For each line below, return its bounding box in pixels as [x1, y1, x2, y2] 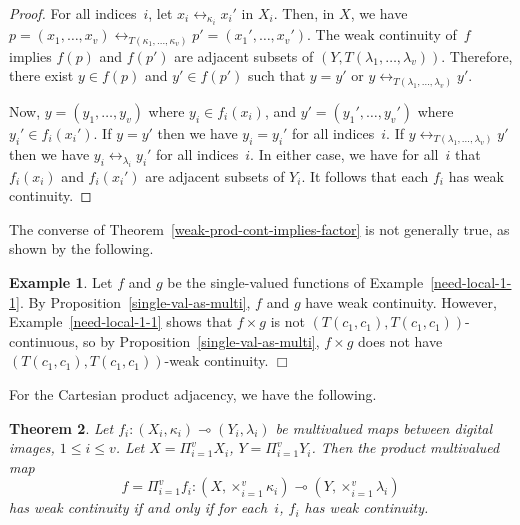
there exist [9, 65, 74, 86]
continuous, [9, 330, 79, 351]
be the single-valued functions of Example [167, 272, 424, 293]
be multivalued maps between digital [275, 417, 493, 438]
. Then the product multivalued [311, 437, 500, 458]
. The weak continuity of [307, 24, 457, 45]
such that [247, 65, 306, 86]
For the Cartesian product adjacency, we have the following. [9, 383, 377, 404]
